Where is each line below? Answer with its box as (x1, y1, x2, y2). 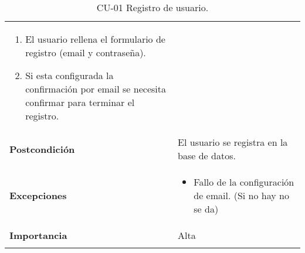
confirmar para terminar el (25, 95, 135, 109)
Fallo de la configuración (194, 175, 294, 189)
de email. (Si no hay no (194, 189, 289, 202)
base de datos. (178, 149, 236, 162)
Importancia (9, 228, 67, 242)
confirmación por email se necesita (25, 82, 166, 95)
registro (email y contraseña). (25, 46, 146, 59)
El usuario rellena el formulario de (25, 32, 165, 46)
